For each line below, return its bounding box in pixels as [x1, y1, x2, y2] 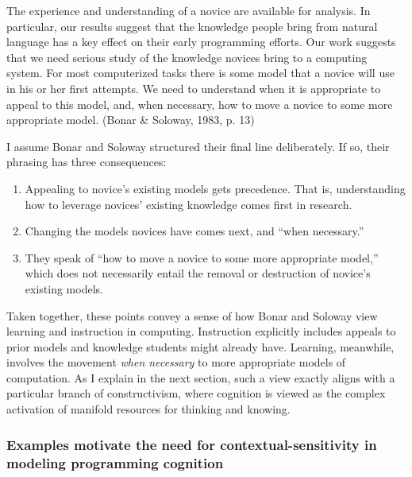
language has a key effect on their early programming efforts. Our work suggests [6, 33, 396, 50]
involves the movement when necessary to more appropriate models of [6, 354, 346, 370]
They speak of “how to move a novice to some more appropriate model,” [25, 249, 379, 266]
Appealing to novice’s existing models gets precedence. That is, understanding [25, 180, 406, 196]
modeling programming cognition [6, 452, 224, 472]
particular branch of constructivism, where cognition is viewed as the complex [6, 385, 386, 401]
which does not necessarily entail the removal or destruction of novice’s [25, 265, 371, 281]
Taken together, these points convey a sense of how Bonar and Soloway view [6, 307, 378, 324]
